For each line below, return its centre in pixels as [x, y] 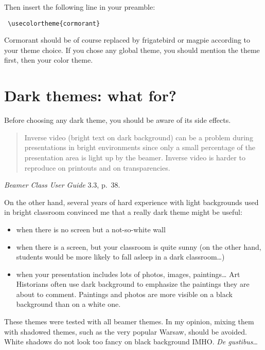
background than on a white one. [68, 304]
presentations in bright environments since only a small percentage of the [140, 147]
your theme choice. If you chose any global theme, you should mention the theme [132, 50]
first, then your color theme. [49, 60]
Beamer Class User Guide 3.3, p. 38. [62, 185]
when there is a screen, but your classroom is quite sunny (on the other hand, [139, 246]
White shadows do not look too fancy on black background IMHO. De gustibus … [131, 342]
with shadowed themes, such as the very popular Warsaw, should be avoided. [126, 331]
